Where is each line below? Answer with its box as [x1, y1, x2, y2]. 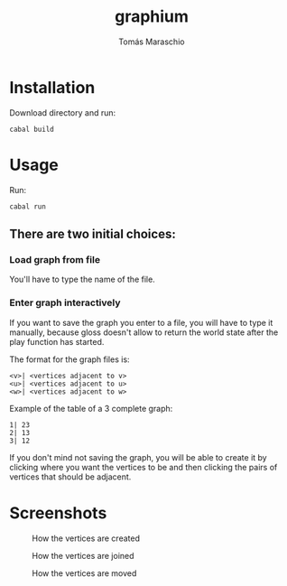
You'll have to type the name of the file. [9, 274, 155, 285]
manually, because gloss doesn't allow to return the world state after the [9, 327, 279, 338]
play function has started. [9, 336, 105, 347]
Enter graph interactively [9, 296, 121, 309]
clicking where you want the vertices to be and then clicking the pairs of [9, 461, 278, 472]
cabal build [9, 125, 54, 134]
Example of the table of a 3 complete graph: [9, 403, 173, 414]
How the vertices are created [32, 533, 140, 544]
